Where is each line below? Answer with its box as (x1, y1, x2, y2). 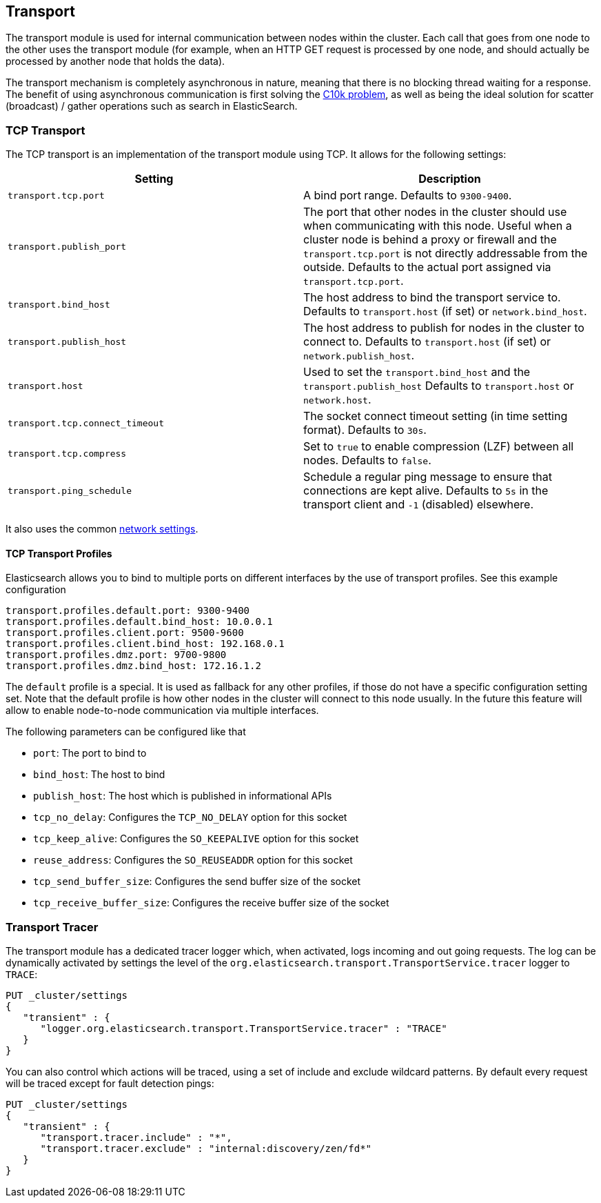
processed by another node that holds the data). (6, 55, 225, 68)
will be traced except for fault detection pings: (6, 1077, 214, 1090)
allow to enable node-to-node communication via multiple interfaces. (6, 704, 319, 717)
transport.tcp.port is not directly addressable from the (303, 246, 588, 261)
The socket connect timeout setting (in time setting (303, 409, 568, 424)
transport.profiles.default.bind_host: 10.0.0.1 (6, 616, 273, 628)
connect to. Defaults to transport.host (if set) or (303, 335, 551, 349)
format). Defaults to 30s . (303, 423, 427, 437)
